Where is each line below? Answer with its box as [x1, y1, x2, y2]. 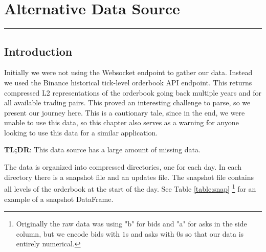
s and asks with [125, 228, 174, 239]
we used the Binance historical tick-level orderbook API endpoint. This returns [4, 77, 252, 87]
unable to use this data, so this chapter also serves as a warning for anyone [4, 117, 239, 128]
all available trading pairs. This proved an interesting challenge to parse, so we [4, 97, 251, 108]
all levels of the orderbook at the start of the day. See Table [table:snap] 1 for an [4, 182, 256, 194]
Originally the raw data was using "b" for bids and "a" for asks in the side [16, 218, 247, 229]
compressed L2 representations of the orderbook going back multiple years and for [4, 87, 261, 98]
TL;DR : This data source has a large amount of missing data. [4, 144, 201, 155]
